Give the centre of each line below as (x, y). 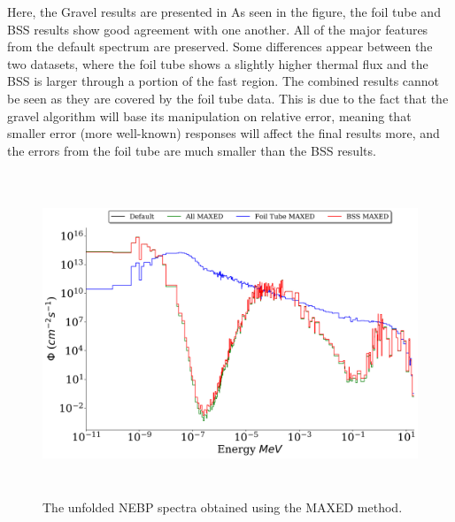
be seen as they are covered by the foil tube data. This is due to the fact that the (228, 98)
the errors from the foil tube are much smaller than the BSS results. (192, 150)
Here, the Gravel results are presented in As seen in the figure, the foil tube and (224, 12)
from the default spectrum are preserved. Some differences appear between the (220, 46)
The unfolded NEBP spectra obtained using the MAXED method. (223, 507)
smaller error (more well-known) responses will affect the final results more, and (224, 133)
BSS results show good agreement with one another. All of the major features (218, 29)
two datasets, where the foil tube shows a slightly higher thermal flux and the (218, 63)
